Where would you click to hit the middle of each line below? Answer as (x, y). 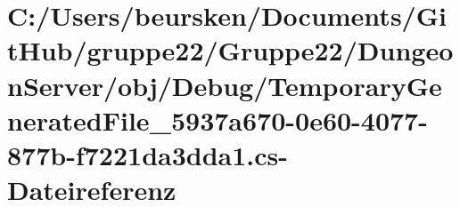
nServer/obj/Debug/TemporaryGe (225, 85)
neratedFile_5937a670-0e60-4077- (218, 119)
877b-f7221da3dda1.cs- (148, 154)
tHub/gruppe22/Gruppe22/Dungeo (230, 50)
